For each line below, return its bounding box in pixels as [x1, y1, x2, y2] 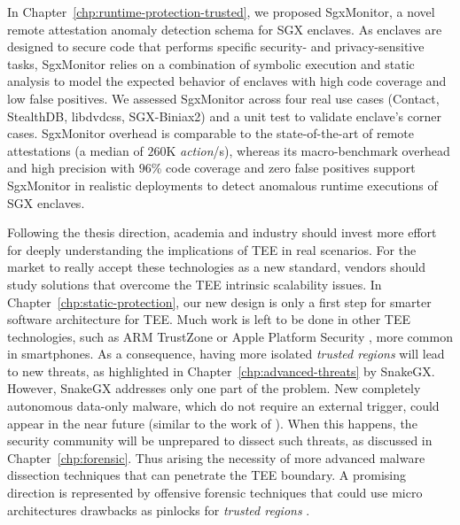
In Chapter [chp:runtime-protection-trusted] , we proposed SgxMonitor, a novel [7, 3, 435, 20]
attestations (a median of [7, 141, 144, 159]
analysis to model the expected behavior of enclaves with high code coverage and [7, 72, 447, 90]
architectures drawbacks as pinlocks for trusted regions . [7, 500, 310, 519]
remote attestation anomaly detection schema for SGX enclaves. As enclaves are [7, 19, 442, 38]
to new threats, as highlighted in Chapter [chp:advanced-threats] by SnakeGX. [7, 361, 435, 380]
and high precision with [7, 158, 136, 177]
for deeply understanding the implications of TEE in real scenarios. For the [7, 240, 417, 259]
